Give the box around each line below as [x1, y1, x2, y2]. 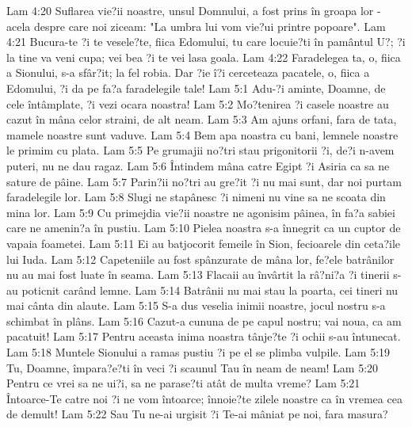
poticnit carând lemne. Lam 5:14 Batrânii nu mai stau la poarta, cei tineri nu [21, 281, 399, 298]
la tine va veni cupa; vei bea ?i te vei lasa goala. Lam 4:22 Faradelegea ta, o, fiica [6, 48, 401, 65]
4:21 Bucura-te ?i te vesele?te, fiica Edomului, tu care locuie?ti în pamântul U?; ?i [6, 33, 406, 50]
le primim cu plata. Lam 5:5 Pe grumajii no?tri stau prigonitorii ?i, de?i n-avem [6, 142, 395, 158]
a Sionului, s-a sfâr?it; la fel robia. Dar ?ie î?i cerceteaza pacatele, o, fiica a [6, 64, 370, 81]
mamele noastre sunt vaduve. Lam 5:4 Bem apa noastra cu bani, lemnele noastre [6, 126, 399, 143]
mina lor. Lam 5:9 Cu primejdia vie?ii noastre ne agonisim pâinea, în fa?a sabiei [6, 204, 395, 220]
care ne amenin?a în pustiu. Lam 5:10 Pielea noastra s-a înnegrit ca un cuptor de [6, 219, 401, 236]
